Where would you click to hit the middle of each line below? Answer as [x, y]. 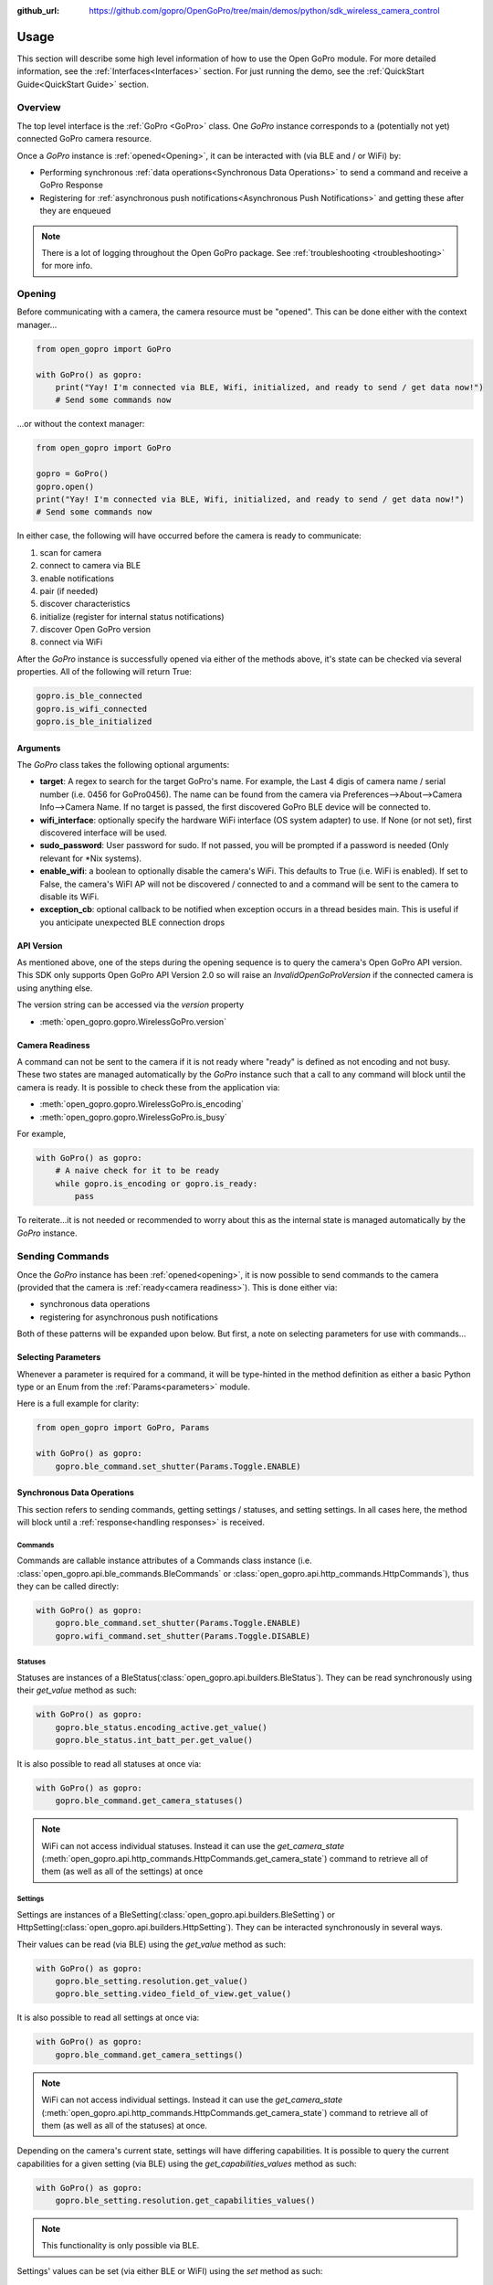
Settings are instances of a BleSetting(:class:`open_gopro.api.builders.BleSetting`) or [176, 1914]
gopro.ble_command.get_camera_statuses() [149, 1801]
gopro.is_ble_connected [89, 696]
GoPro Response [72, 185]
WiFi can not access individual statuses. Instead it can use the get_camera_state [193, 1845]
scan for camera [71, 552]
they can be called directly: [68, 1587]
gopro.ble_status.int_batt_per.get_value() [154, 1740]
